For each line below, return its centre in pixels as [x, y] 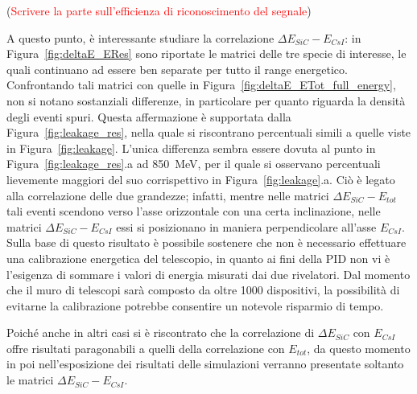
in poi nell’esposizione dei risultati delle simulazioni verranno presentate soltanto [205, 364]
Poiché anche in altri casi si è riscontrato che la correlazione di [161, 332]
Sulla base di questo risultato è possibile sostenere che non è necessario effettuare [206, 242]
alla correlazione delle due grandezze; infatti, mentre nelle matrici [168, 195]
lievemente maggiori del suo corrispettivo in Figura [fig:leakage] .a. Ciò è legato [201, 179]
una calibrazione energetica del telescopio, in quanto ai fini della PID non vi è [198, 258]
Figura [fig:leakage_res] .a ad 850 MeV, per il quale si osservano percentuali [194, 164]
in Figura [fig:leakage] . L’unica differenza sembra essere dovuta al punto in [191, 148]
